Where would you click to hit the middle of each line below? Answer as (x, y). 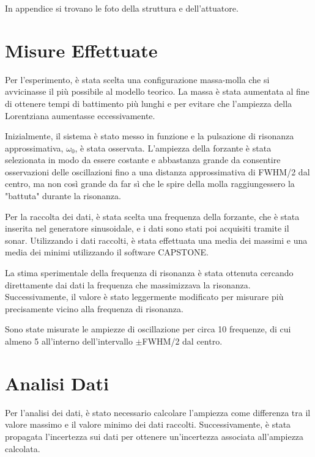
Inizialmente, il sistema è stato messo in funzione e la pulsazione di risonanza (150, 136)
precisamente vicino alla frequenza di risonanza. (94, 308)
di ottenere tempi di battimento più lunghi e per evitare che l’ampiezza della (149, 103)
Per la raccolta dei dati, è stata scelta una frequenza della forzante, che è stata (152, 216)
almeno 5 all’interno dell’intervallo (69, 341)
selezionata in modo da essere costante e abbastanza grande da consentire (143, 160)
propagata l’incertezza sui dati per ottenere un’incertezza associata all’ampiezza (154, 436)
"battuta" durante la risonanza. (63, 196)
